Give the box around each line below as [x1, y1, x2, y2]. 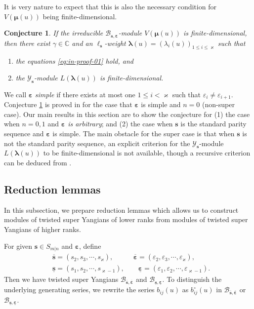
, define [79, 240, 101, 251]
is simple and [141, 99, 181, 110]
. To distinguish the [162, 274, 222, 284]
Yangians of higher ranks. [4, 224, 81, 234]
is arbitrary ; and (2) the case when [68, 118, 173, 129]
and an [72, 38, 93, 48]
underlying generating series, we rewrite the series [4, 284, 155, 295]
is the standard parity [180, 118, 247, 129]
